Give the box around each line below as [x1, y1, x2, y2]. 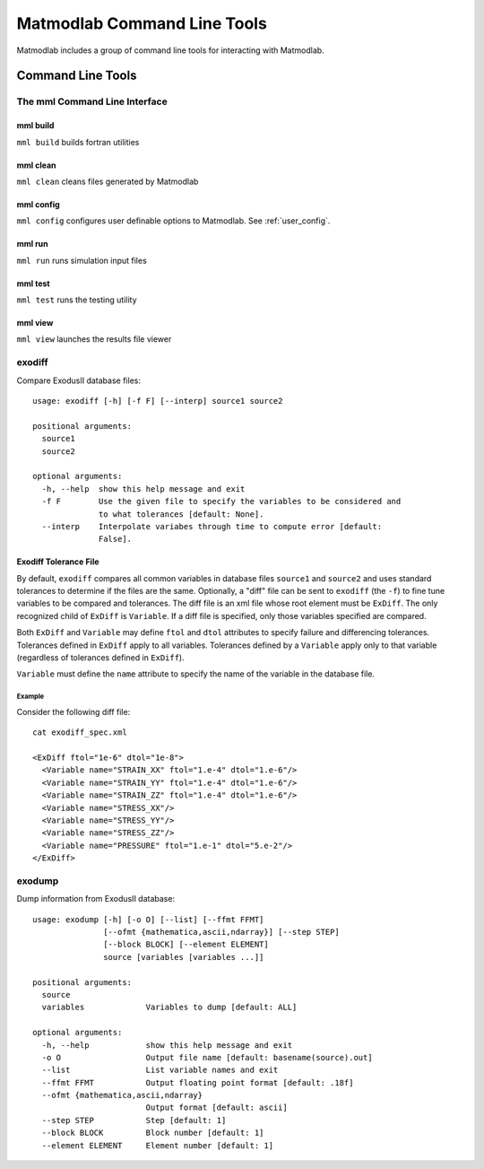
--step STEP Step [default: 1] [41, 1115, 227, 1125]
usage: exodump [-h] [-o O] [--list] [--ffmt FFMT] [32, 914, 264, 924]
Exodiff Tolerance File [16, 556, 99, 567]
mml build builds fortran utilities [16, 136, 140, 147]
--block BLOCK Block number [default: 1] [41, 1128, 264, 1138]
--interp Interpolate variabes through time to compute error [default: [41, 521, 383, 531]
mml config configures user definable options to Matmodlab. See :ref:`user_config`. [16, 215, 331, 226]
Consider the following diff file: [16, 706, 131, 717]
